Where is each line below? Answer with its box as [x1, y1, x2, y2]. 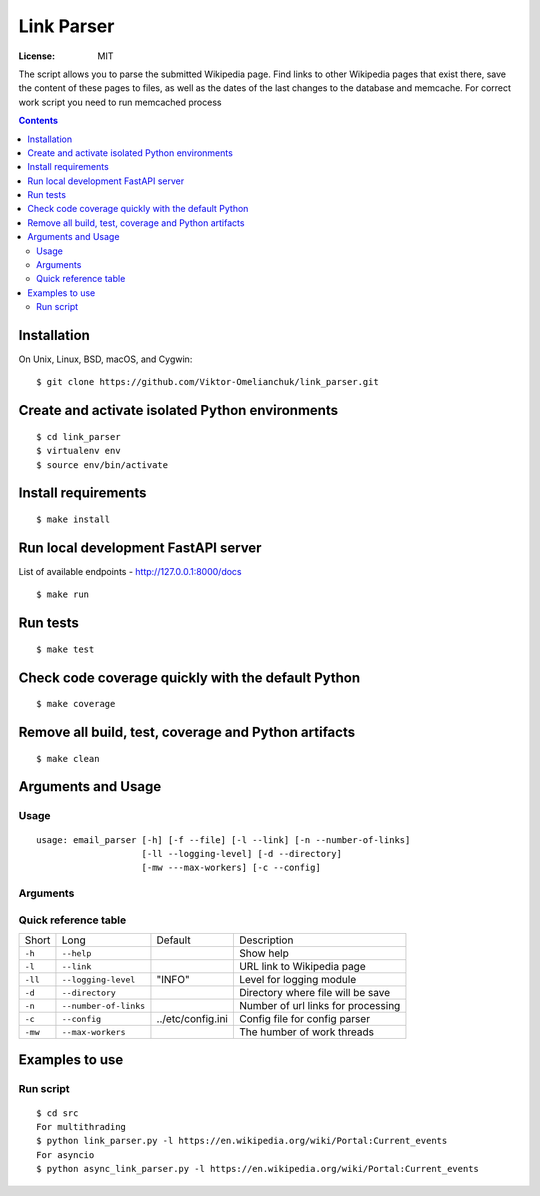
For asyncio [36, 1149, 95, 1160]
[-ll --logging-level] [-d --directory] [141, 848, 342, 859]
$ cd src [36, 1107, 79, 1119]
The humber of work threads [238, 1025, 375, 1039]
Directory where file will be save [238, 986, 391, 1000]
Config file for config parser [238, 1012, 370, 1026]
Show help [238, 946, 290, 960]
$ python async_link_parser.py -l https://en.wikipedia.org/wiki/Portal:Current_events [36, 1163, 480, 1175]
